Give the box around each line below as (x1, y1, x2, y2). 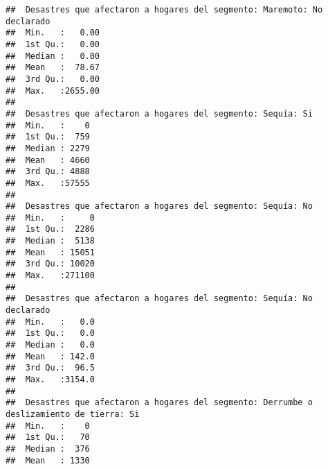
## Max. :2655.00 (6, 85, 100, 96)
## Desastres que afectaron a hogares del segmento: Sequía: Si (6, 108, 313, 119)
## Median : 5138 (6, 236, 95, 246)
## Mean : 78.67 (6, 62, 100, 73)
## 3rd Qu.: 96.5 (6, 363, 95, 373)
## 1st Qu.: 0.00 (6, 39, 100, 49)
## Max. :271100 (6, 271, 95, 281)
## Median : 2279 (6, 143, 90, 153)
